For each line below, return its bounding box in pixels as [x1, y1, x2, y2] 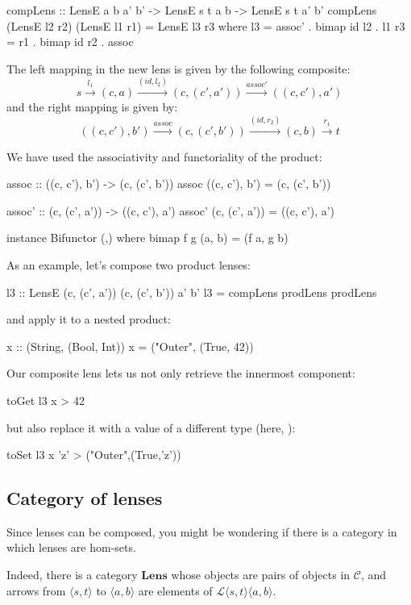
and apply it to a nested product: [6, 311, 171, 328]
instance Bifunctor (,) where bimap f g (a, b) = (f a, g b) [6, 229, 289, 246]
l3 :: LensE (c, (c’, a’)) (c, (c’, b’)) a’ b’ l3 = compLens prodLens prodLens [6, 283, 377, 300]
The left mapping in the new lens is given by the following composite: [6, 60, 351, 77]
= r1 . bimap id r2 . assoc [6, 33, 134, 50]
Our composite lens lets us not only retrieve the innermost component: [6, 365, 355, 382]
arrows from [6, 582, 66, 599]
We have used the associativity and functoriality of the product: [6, 148, 322, 165]
